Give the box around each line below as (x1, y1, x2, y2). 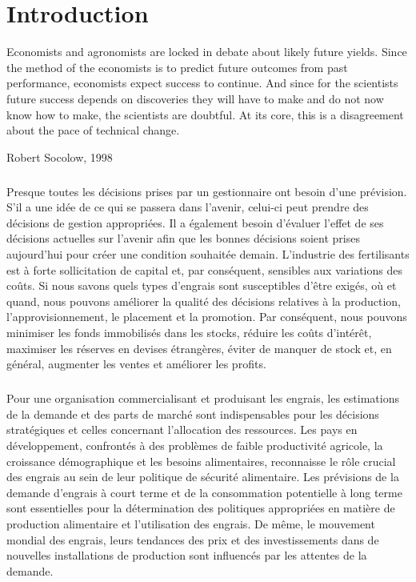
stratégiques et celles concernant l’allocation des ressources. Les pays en (6, 421, 358, 438)
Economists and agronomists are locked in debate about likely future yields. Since (6, 43, 407, 60)
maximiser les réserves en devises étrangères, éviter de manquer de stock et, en (6, 339, 392, 356)
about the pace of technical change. (6, 122, 180, 138)
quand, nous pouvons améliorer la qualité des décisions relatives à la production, (6, 292, 401, 309)
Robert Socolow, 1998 (6, 148, 113, 165)
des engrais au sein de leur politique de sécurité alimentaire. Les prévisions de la (6, 468, 399, 485)
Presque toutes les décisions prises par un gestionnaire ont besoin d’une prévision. (6, 183, 407, 199)
